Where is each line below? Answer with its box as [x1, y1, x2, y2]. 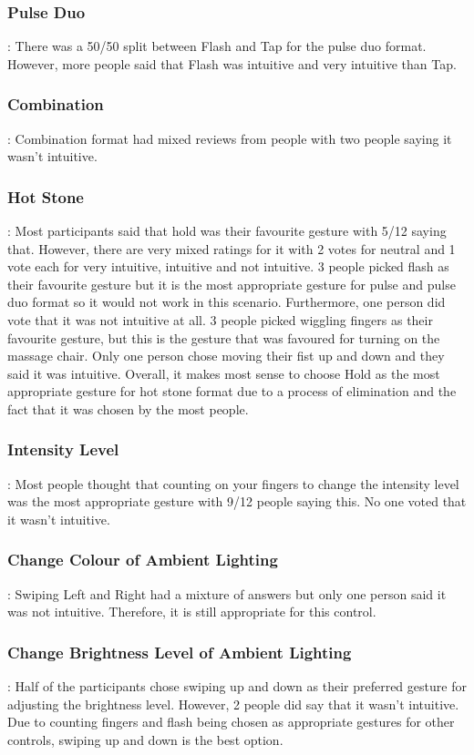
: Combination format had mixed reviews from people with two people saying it [7, 128, 452, 148]
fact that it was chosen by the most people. [7, 399, 249, 418]
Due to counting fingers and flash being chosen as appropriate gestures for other [7, 712, 455, 731]
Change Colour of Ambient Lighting [7, 548, 278, 571]
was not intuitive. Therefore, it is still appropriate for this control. [7, 602, 376, 621]
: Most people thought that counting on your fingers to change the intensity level [7, 474, 459, 493]
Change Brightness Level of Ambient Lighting [7, 640, 352, 663]
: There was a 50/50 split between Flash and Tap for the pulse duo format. [7, 36, 427, 56]
